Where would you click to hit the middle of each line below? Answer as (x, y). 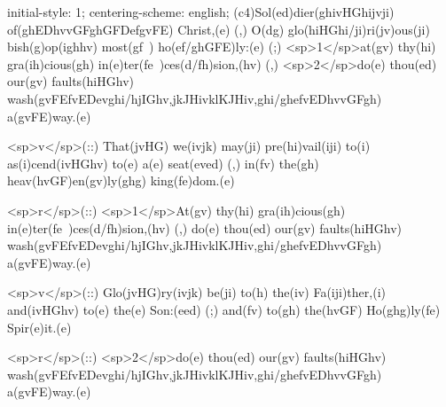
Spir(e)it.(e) (39, 327)
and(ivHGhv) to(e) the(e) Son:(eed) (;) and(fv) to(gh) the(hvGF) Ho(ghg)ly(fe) (224, 309)
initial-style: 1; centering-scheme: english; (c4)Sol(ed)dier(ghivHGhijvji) (201, 12)
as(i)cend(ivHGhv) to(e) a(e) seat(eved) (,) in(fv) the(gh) (163, 163)
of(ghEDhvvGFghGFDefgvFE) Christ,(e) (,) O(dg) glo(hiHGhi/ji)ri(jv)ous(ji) (219, 29)
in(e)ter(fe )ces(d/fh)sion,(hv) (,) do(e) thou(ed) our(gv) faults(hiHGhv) (204, 227)
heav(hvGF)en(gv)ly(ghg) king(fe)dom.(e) (121, 180)
